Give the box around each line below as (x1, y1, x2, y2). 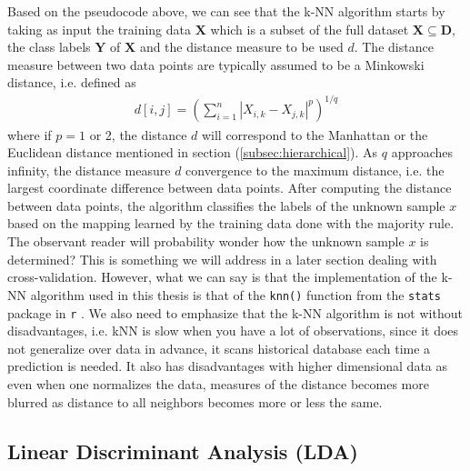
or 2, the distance (89, 125, 187, 144)
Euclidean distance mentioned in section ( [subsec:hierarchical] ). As (7, 143, 378, 162)
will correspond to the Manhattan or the (201, 125, 428, 144)
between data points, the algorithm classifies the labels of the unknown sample (7, 195, 445, 215)
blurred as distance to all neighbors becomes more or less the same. (7, 392, 383, 411)
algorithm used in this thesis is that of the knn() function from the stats (30, 285, 441, 304)
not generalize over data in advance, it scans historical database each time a (7, 338, 431, 357)
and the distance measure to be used (139, 37, 344, 56)
